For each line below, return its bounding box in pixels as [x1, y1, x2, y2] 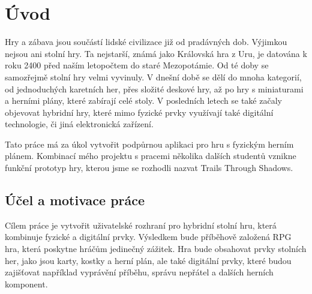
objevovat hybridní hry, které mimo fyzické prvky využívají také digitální [5, 106, 274, 118]
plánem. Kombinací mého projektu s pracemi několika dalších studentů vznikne [5, 149, 296, 162]
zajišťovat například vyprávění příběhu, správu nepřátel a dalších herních [5, 266, 274, 278]
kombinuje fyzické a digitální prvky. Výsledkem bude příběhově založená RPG [5, 230, 292, 243]
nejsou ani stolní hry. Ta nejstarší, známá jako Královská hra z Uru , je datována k [5, 47, 307, 59]
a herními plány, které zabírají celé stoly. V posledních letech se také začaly [5, 94, 282, 107]
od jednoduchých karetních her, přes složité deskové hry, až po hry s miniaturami [5, 82, 304, 95]
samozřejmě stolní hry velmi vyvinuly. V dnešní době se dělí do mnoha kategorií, [5, 70, 302, 83]
